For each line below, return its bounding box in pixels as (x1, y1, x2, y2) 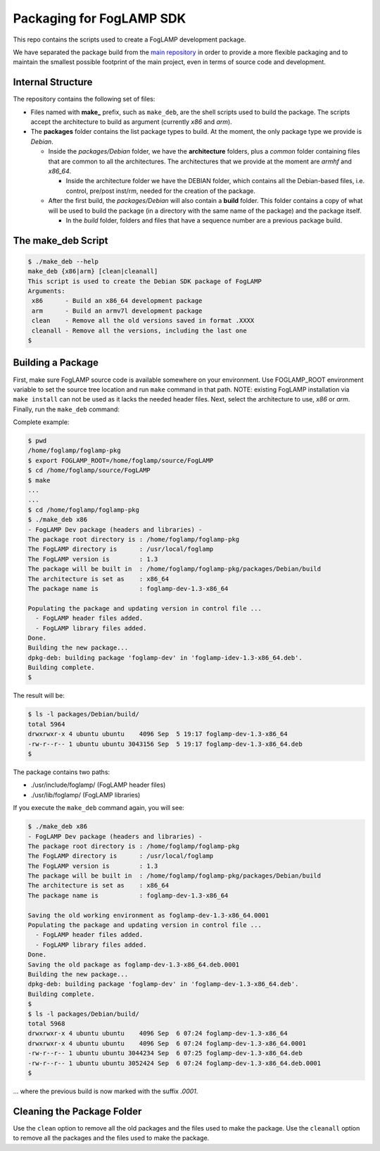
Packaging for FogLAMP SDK (13, 11, 186, 26)
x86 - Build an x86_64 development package (32, 297, 203, 305)
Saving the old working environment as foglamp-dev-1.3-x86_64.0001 (27, 911, 270, 919)
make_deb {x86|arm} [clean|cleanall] (27, 268, 158, 275)
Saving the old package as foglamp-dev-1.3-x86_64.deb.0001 (27, 960, 240, 969)
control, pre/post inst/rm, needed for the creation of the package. (65, 187, 256, 195)
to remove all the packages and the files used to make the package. (13, 1134, 210, 1143)
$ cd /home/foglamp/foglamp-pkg (27, 506, 140, 514)
